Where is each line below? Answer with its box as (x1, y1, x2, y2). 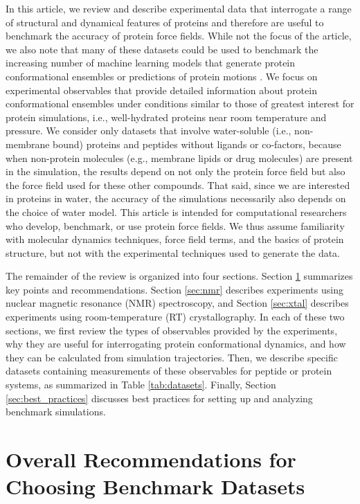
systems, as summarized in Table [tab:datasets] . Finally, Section (6, 377, 276, 392)
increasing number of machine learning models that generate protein (6, 55, 296, 70)
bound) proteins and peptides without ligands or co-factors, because (53, 136, 341, 151)
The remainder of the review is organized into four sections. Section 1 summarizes (6, 269, 353, 283)
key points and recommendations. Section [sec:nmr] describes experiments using (6, 282, 343, 296)
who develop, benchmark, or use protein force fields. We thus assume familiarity (6, 218, 345, 233)
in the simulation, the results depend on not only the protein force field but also (6, 164, 345, 179)
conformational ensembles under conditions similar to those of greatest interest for (6, 96, 354, 111)
